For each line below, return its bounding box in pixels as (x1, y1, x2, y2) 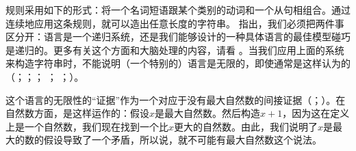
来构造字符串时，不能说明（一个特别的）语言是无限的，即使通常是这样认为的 (5, 56, 351, 70)
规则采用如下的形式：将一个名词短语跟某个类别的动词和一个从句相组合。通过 (5, 3, 351, 16)
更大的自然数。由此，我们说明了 (174, 119, 318, 133)
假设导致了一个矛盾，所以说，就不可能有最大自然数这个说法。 (43, 133, 322, 147)
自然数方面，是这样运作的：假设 (5, 106, 149, 120)
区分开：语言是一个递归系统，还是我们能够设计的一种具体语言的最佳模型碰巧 (5, 29, 351, 44)
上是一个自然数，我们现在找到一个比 (5, 119, 168, 133)
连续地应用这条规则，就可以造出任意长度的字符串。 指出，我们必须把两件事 (5, 16, 344, 30)
